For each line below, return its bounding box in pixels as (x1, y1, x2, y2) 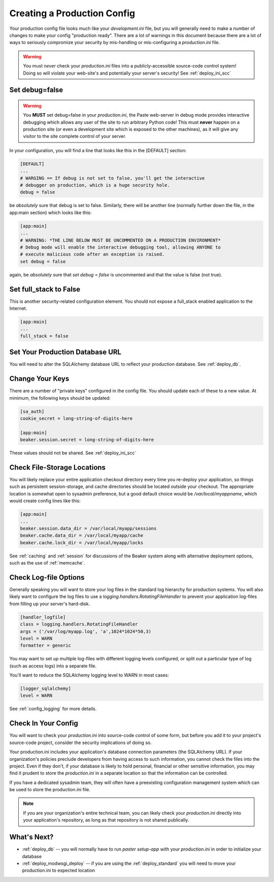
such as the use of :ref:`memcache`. (9, 560, 85, 566)
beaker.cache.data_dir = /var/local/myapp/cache (20, 533, 144, 539)
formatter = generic (20, 643, 71, 649)
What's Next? (9, 833, 54, 841)
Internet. (9, 305, 27, 311)
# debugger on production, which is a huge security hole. (20, 183, 170, 188)
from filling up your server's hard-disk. (9, 601, 90, 607)
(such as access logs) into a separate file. (9, 662, 96, 669)
